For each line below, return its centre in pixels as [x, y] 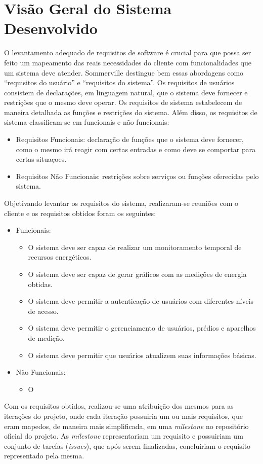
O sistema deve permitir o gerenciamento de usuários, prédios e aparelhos [142, 328]
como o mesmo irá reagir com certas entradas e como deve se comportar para [136, 149]
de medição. [46, 337]
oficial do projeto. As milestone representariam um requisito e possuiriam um [124, 436]
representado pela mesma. [44, 456]
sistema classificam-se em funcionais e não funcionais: [87, 122]
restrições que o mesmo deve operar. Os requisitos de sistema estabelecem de [123, 102]
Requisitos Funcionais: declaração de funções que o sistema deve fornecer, [130, 139]
